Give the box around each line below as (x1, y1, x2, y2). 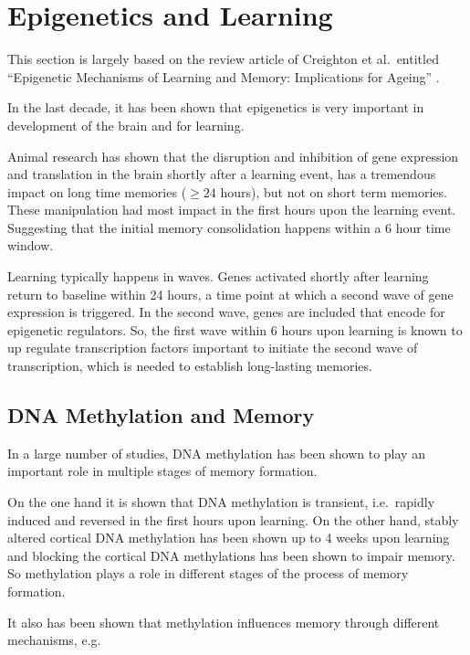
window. (7, 236, 54, 255)
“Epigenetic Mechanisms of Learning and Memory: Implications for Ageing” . (7, 67, 440, 86)
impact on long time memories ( (7, 182, 187, 201)
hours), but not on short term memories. (220, 182, 447, 201)
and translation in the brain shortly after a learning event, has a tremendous (7, 164, 436, 184)
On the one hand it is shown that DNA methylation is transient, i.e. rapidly (7, 492, 435, 512)
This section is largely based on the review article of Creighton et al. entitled (7, 49, 439, 69)
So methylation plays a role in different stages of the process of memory (7, 564, 409, 583)
